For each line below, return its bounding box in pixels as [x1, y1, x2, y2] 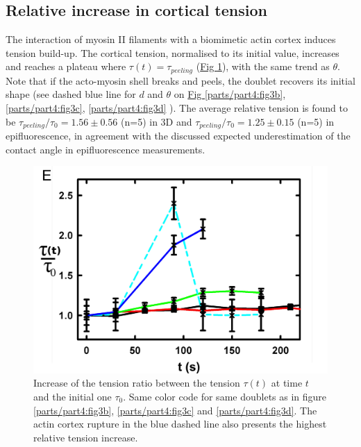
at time [271, 376, 303, 390]
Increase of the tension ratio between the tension [33, 376, 240, 390]
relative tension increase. [33, 430, 138, 444]
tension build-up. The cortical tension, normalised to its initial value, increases [6, 45, 339, 60]
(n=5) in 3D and [121, 114, 192, 128]
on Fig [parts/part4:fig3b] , [174, 87, 286, 101]
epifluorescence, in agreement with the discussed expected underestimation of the [6, 128, 351, 143]
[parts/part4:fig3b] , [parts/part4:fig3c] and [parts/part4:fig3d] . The [33, 403, 317, 417]
